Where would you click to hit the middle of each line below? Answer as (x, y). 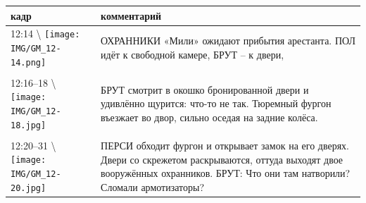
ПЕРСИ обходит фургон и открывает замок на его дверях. (225, 145)
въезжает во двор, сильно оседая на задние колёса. (209, 117)
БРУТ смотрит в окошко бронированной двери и (205, 89)
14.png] (29, 62)
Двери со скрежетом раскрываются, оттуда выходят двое (222, 159)
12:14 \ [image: (45, 33)
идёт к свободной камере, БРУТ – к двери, (193, 54)
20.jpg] (29, 188)
